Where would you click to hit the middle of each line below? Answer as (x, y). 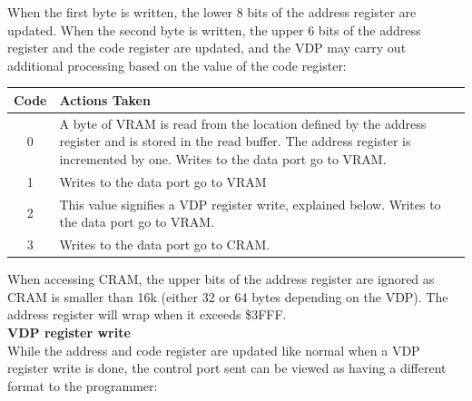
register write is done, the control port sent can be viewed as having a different (227, 368)
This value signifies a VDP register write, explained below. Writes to (250, 204)
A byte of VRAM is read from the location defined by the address (243, 123)
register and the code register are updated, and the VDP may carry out (207, 48)
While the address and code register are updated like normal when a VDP (214, 350)
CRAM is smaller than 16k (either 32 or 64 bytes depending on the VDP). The (228, 296)
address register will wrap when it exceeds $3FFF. (147, 314)
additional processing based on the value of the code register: (177, 65)
